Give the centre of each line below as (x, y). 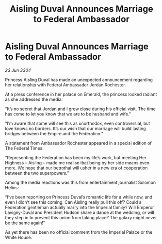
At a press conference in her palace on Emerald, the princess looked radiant (81, 94)
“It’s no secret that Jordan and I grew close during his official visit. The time (81, 109)
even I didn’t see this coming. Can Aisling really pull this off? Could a (73, 202)
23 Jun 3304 (18, 70)
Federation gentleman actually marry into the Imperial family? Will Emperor (80, 207)
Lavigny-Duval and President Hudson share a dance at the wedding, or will (80, 212)
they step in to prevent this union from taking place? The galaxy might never (81, 217)
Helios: (12, 187)
